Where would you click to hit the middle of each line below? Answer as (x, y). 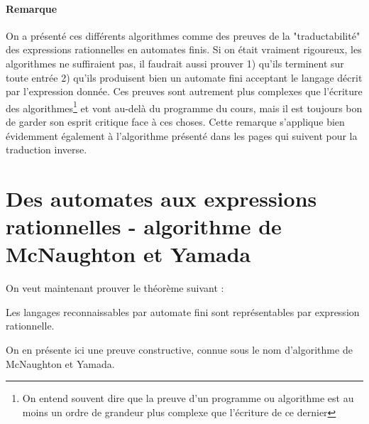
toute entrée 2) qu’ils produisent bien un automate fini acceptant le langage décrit (184, 77)
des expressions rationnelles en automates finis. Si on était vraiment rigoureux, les (184, 49)
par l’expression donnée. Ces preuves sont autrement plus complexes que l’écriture (184, 91)
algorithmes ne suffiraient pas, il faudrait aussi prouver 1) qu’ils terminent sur (175, 63)
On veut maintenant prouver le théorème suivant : (115, 288)
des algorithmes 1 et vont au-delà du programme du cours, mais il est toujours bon (184, 107)
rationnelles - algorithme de (144, 226)
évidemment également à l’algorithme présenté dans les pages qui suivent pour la (182, 135)
